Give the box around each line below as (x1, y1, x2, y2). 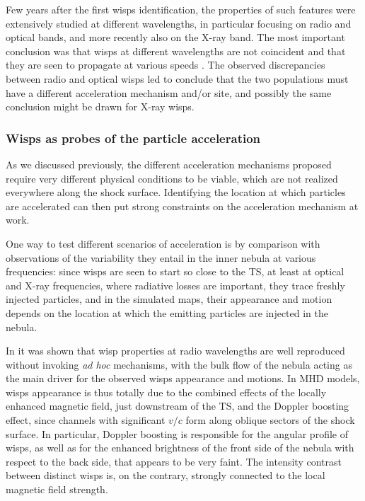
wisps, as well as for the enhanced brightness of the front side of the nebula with (6, 440, 354, 455)
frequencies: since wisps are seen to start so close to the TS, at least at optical (6, 264, 344, 279)
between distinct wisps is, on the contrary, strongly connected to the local (6, 468, 325, 483)
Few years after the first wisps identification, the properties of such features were (6, 2, 356, 16)
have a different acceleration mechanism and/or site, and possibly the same (6, 85, 332, 100)
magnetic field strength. (6, 482, 108, 497)
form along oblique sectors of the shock (185, 413, 355, 427)
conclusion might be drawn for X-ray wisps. (6, 99, 195, 114)
